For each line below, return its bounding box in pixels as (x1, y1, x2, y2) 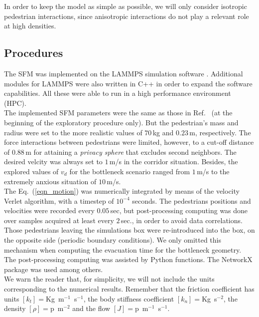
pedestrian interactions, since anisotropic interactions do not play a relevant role (4, 10, 249, 21)
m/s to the (197, 166, 230, 176)
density (4, 303, 26, 314)
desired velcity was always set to (4, 156, 103, 167)
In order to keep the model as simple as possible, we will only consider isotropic (4, 1, 247, 11)
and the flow (72, 303, 111, 314)
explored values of (4, 166, 59, 176)
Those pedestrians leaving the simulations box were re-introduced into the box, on (4, 225, 255, 235)
